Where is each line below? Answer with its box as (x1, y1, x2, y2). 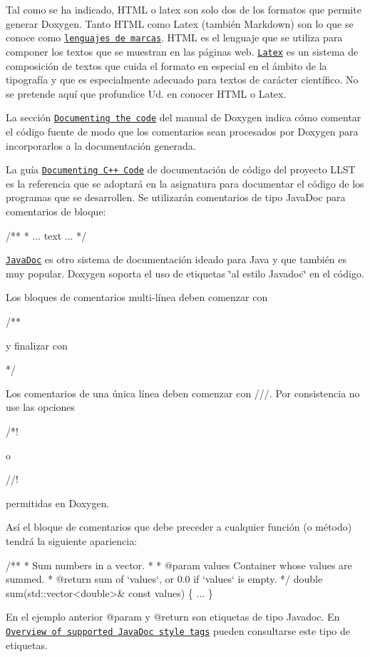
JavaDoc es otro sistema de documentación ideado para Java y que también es (6, 252, 347, 267)
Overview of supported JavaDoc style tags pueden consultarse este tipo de (6, 623, 351, 638)
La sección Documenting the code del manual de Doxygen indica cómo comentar (6, 110, 361, 125)
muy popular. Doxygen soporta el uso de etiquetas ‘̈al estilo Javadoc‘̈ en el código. (6, 265, 364, 280)
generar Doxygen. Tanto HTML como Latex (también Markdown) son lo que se (6, 16, 354, 31)
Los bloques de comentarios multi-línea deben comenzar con (6, 290, 268, 305)
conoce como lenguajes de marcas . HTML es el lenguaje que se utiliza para (6, 30, 343, 45)
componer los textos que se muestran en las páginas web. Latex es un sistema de (6, 44, 359, 58)
